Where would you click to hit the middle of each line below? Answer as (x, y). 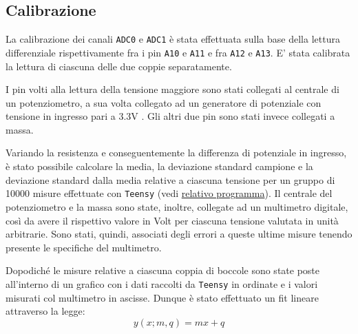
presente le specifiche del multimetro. (84, 247)
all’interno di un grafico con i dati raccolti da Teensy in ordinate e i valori (162, 283)
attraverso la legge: (45, 311)
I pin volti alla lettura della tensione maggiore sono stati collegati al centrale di (172, 89)
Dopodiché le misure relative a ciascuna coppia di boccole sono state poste (163, 270)
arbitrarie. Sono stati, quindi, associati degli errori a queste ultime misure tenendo (179, 234)
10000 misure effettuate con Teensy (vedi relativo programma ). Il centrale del (169, 193)
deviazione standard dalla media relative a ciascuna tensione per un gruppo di (170, 179)
